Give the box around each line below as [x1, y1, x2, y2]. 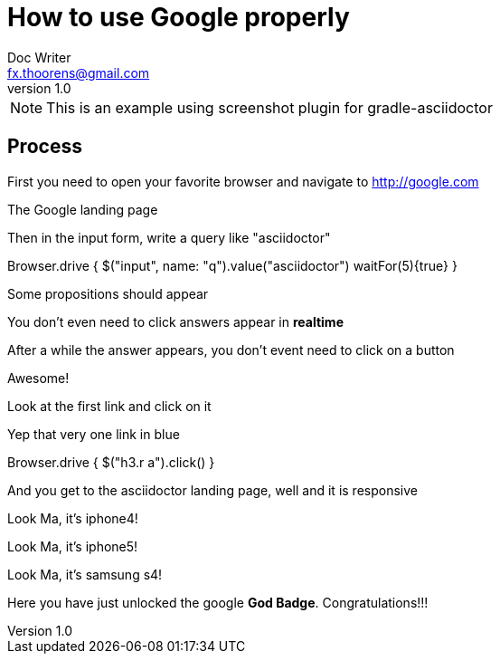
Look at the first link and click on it [7, 398, 212, 414]
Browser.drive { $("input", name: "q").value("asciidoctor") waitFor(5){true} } [7, 257, 458, 273]
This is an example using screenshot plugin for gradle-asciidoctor [46, 98, 493, 117]
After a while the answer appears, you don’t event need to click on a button [7, 341, 455, 358]
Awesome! [7, 369, 70, 386]
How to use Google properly [7, 2, 350, 33]
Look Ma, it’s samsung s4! [7, 566, 163, 582]
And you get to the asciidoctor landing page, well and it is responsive [7, 482, 418, 498]
